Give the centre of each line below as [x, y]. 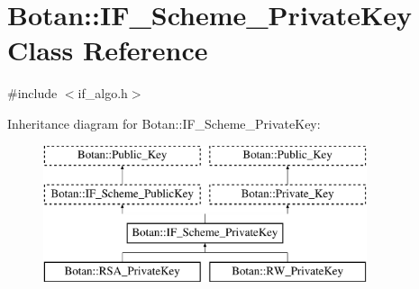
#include [32, 93]
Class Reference [108, 50]
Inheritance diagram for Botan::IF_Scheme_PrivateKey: [164, 123]
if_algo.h [103, 93]
